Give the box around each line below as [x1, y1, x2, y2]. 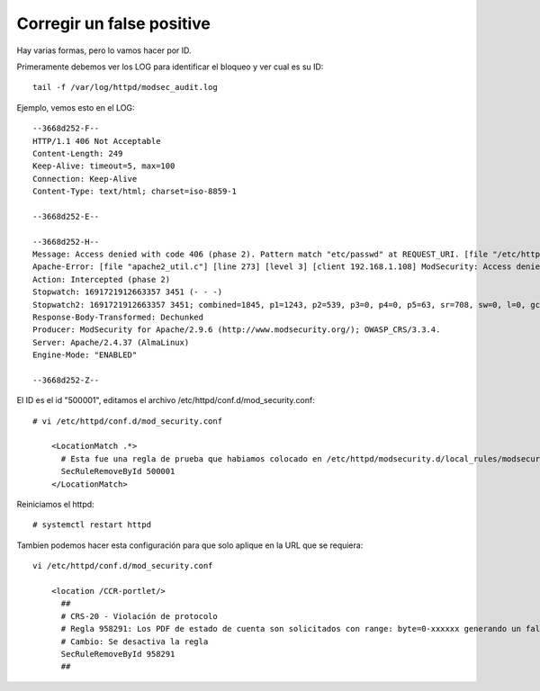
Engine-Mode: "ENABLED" [32, 350, 138, 360]
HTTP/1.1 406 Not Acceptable [32, 136, 161, 146]
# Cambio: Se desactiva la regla [60, 636, 209, 647]
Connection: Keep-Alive [32, 174, 138, 184]
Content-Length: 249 [32, 148, 123, 158]
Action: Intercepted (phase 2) [32, 274, 171, 284]
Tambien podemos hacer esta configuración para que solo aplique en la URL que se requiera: [16, 540, 364, 551]
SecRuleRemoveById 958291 [60, 649, 175, 659]
